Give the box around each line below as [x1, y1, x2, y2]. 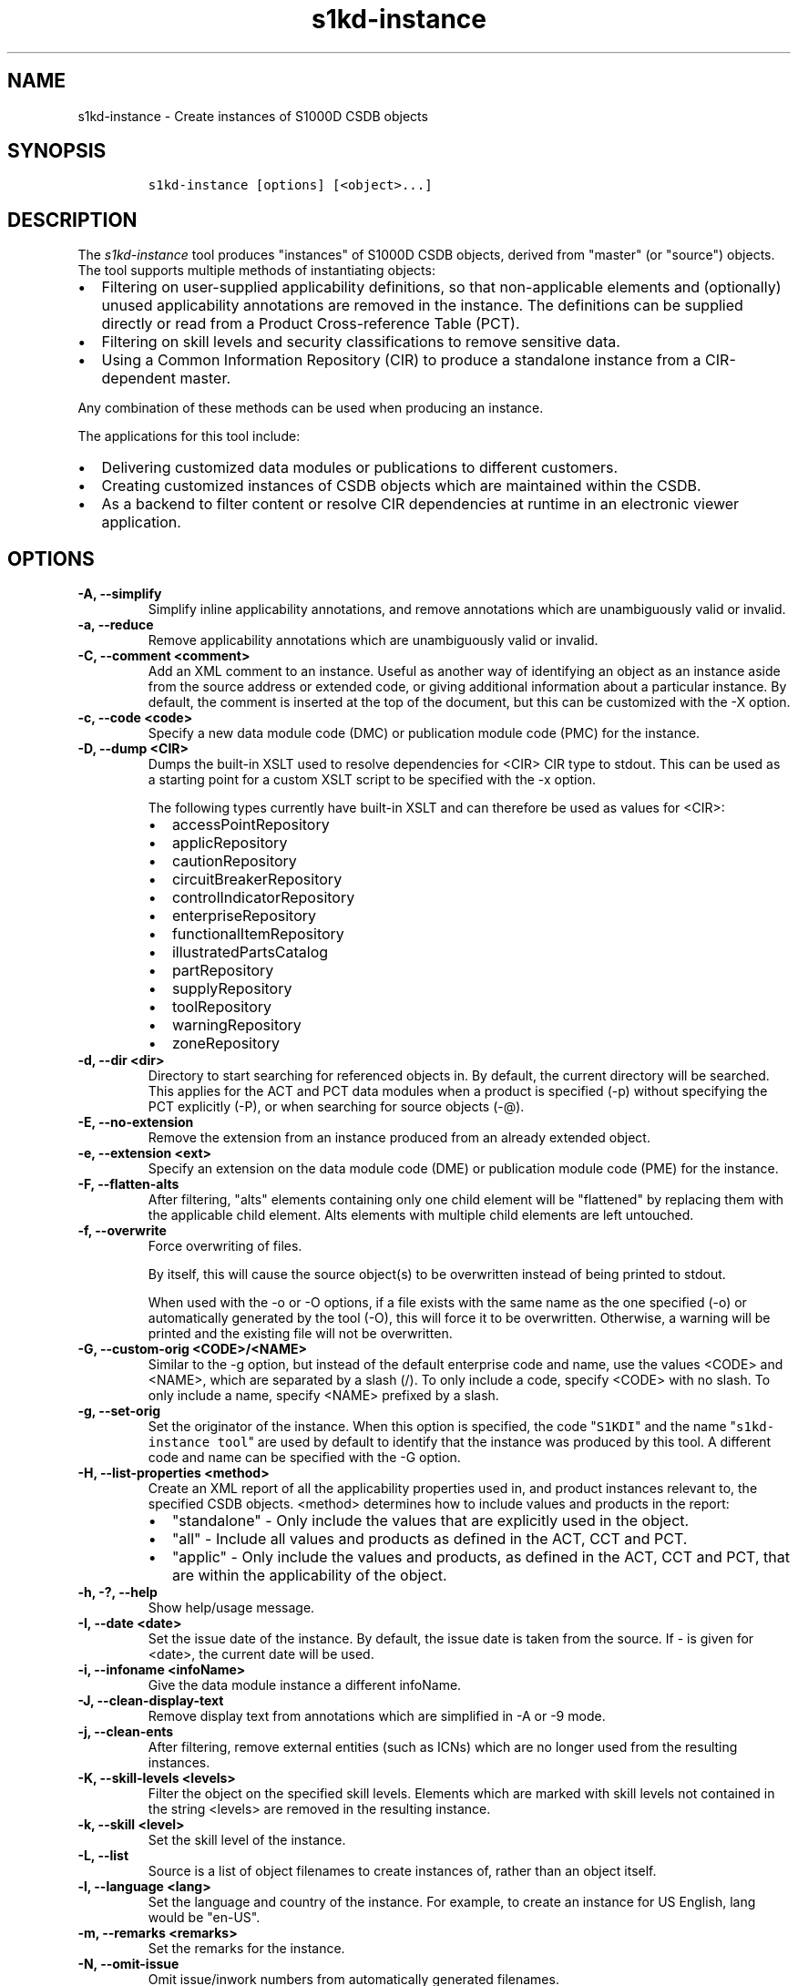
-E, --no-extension [77, 1114, 194, 1131]
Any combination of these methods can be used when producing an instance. [77, 400, 544, 416]
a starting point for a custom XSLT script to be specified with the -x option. [148, 772, 597, 788]
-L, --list [77, 1848, 129, 1864]
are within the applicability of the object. [171, 1566, 447, 1585]
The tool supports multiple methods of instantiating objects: [77, 262, 435, 279]
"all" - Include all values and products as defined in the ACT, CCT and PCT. [171, 1530, 688, 1549]
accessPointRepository [171, 815, 330, 834]
